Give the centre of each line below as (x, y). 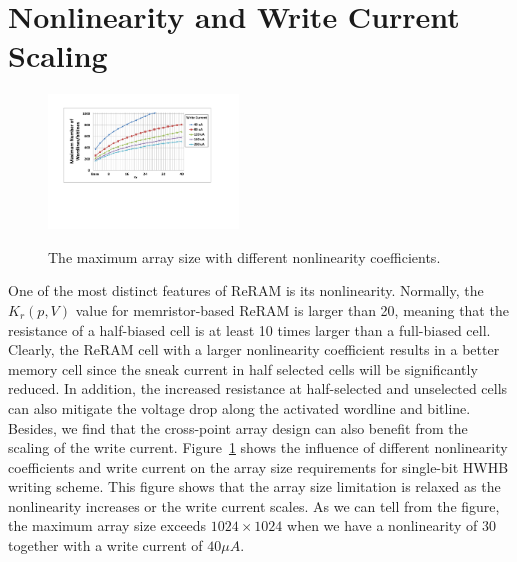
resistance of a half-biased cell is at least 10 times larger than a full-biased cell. (249, 329)
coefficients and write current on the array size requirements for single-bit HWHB (258, 466)
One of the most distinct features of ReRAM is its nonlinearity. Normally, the (246, 290)
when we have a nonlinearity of (382, 525)
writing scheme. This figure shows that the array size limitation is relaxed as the (254, 486)
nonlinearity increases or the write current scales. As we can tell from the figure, (254, 505)
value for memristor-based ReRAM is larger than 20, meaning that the (292, 309)
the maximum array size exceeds (107, 525)
